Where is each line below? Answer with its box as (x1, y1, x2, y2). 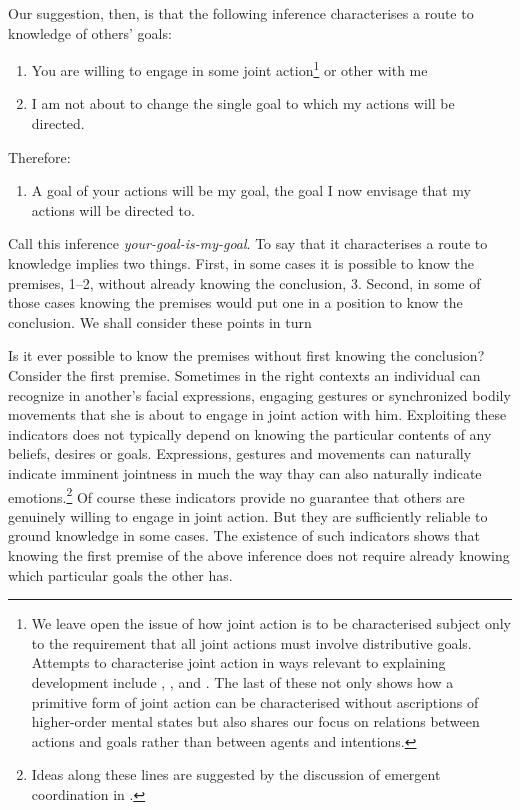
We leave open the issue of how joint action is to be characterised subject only (31, 613, 511, 634)
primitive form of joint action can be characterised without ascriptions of (31, 691, 479, 712)
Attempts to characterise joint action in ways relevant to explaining (31, 652, 446, 673)
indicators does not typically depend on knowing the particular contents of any (8, 423, 492, 444)
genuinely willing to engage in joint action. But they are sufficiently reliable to (8, 505, 488, 526)
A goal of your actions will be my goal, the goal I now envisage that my (31, 180, 472, 201)
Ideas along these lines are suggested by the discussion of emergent (31, 764, 441, 785)
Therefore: (8, 146, 71, 167)
